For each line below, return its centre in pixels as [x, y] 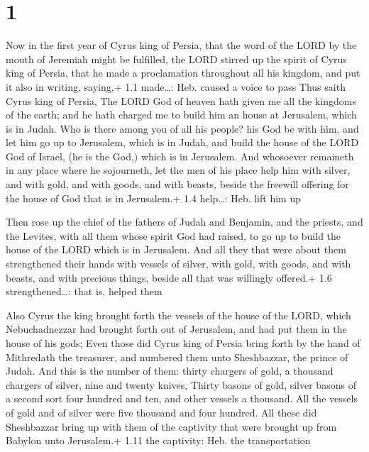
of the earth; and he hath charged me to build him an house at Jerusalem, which [181, 115]
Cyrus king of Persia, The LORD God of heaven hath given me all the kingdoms [181, 100]
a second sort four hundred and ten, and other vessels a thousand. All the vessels [182, 398]
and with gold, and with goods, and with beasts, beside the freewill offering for [177, 184]
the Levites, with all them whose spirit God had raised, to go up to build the [174, 235]
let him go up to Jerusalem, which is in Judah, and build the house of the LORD [182, 142]
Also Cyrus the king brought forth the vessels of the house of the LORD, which [178, 315]
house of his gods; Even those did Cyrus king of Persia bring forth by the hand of [183, 343]
